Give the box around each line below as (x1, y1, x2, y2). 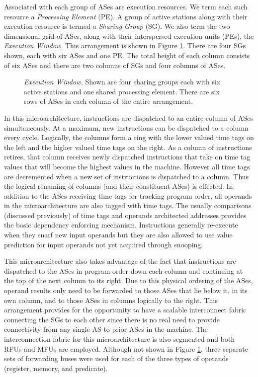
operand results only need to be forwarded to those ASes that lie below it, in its (4, 285, 248, 296)
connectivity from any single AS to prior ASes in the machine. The (4, 324, 208, 334)
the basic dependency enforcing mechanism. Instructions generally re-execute (4, 220, 238, 230)
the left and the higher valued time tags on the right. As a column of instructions (4, 142, 252, 152)
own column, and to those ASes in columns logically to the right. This (4, 295, 218, 305)
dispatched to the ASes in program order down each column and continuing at (4, 265, 243, 276)
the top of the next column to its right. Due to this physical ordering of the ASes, (4, 275, 253, 286)
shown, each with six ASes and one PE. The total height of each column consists (4, 50, 250, 60)
